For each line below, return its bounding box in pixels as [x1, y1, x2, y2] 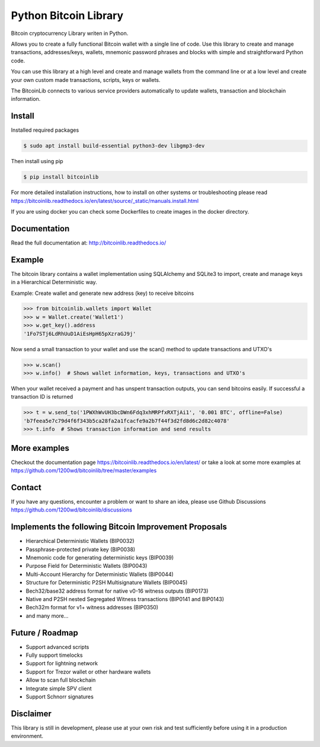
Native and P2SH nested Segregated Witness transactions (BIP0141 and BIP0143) [25, 595, 225, 602]
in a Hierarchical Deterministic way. [11, 279, 97, 286]
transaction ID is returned [11, 393, 73, 400]
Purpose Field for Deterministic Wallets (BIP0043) [25, 562, 148, 570]
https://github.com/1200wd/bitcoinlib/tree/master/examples [11, 467, 157, 474]
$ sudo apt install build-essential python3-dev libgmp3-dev [23, 142, 205, 150]
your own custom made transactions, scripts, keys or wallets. [11, 76, 161, 83]
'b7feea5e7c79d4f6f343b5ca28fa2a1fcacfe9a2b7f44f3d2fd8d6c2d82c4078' [23, 417, 230, 424]
